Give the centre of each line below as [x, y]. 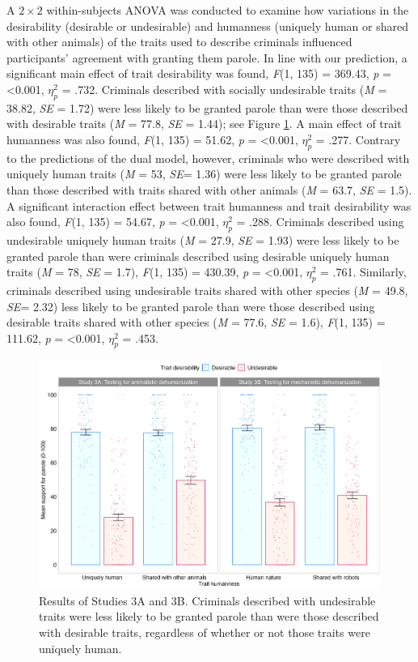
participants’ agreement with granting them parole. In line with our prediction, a [207, 57]
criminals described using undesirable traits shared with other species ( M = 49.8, [207, 290]
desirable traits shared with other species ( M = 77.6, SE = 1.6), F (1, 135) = [196, 322]
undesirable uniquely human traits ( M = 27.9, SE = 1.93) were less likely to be [203, 239]
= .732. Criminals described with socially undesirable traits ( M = [224, 89]
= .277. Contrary [358, 139]
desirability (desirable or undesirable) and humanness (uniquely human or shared [207, 26]
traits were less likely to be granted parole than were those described [209, 616]
